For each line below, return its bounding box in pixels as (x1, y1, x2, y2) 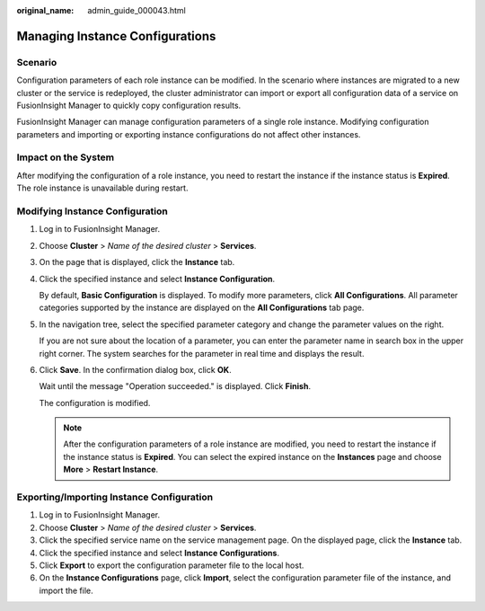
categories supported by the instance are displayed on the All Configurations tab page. (39, 302, 365, 314)
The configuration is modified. (39, 397, 151, 408)
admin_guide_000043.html (87, 5, 186, 15)
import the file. (39, 585, 93, 596)
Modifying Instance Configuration (16, 205, 168, 217)
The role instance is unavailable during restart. (16, 182, 189, 193)
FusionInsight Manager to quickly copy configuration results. (16, 100, 242, 111)
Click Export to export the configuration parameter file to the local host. (39, 560, 304, 571)
